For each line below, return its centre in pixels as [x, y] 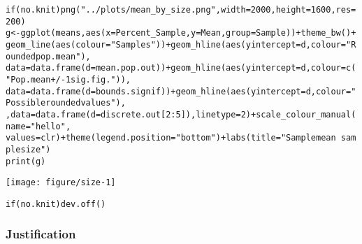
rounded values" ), [86, 103]
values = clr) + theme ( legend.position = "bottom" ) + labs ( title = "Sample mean [171, 138]
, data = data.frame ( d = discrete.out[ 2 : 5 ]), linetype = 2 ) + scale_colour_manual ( [181, 114]
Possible [26, 103]
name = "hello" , [38, 126]
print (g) [26, 161]
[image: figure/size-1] [61, 183]
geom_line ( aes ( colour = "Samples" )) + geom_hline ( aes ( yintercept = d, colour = [176, 44]
